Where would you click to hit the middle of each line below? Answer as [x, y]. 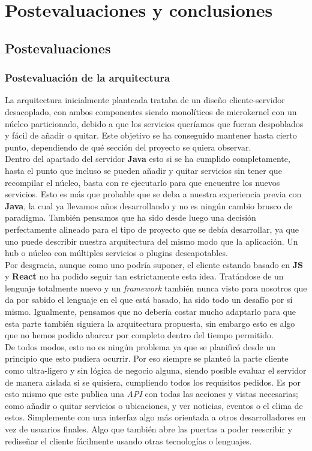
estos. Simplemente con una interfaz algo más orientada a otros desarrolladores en [155, 417]
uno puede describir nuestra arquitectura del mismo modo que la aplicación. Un [151, 241]
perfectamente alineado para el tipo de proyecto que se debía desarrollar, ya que [152, 229]
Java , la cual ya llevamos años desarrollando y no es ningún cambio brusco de [149, 205]
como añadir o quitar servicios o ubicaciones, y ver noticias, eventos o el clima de [154, 405]
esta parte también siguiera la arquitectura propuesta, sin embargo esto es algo [150, 323]
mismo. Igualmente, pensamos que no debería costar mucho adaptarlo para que [151, 312]
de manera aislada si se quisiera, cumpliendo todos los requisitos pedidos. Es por [153, 382]
